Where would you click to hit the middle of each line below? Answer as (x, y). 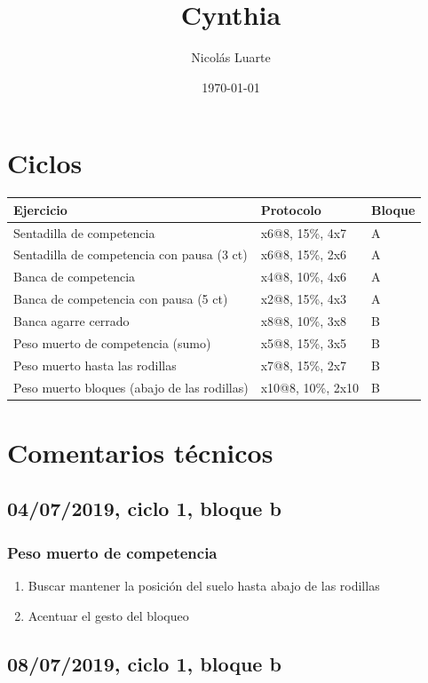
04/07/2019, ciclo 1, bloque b (144, 508)
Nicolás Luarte (231, 57)
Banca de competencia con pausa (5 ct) (121, 299)
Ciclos (45, 163)
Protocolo (291, 209)
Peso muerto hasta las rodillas (95, 365)
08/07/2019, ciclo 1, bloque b (144, 663)
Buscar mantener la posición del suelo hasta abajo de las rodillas (204, 585)
